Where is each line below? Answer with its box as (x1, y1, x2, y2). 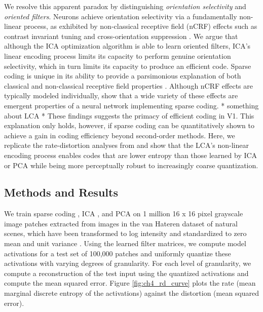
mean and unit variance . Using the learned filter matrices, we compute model (4, 238, 246, 249)
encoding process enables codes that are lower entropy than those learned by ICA (4, 149, 257, 160)
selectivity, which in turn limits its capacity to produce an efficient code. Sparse (4, 60, 251, 71)
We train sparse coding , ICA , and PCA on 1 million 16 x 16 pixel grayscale (4, 208, 243, 219)
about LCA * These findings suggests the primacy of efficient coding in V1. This (4, 110, 254, 121)
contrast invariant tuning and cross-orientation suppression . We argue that (4, 30, 238, 41)
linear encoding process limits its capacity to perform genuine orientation (4, 50, 231, 61)
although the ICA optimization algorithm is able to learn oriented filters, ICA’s (4, 41, 251, 51)
